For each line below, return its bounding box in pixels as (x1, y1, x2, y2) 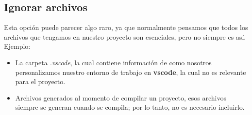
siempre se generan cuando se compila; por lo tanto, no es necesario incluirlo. (15, 102, 245, 112)
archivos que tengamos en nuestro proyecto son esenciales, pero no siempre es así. (4, 31, 246, 42)
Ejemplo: (4, 41, 31, 51)
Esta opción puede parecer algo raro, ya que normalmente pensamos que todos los (4, 22, 248, 32)
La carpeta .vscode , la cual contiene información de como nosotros (15, 57, 212, 67)
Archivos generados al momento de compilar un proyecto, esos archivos (15, 92, 226, 102)
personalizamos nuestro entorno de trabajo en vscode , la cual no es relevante (15, 67, 246, 77)
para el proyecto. (15, 76, 66, 86)
